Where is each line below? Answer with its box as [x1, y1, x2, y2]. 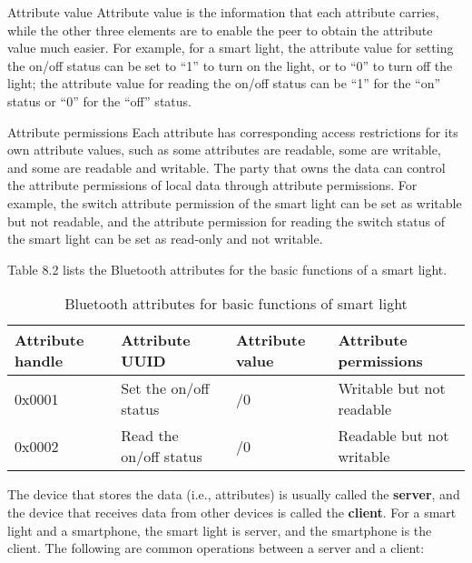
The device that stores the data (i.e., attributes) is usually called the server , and [7, 485, 460, 504]
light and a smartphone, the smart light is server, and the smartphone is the [7, 520, 432, 539]
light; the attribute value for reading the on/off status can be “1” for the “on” [7, 74, 441, 93]
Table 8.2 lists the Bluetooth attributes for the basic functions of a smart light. [7, 259, 447, 278]
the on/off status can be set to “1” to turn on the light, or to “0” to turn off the [7, 55, 453, 75]
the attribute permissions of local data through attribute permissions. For [7, 176, 418, 195]
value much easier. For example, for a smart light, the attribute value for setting [7, 38, 454, 57]
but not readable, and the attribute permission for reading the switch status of [7, 211, 446, 230]
